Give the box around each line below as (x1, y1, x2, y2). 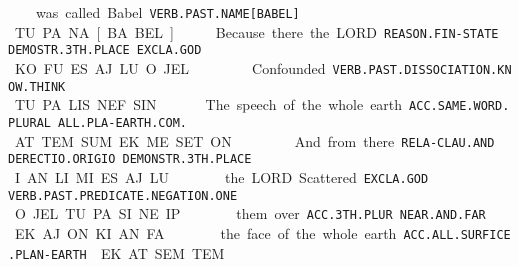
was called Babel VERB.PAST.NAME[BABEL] (35, 2, 300, 22)
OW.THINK (8, 79, 66, 94)
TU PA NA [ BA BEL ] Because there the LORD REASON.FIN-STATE (14, 21, 499, 42)
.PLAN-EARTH (8, 247, 87, 262)
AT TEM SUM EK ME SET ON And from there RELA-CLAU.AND (14, 130, 495, 151)
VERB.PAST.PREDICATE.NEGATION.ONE (8, 188, 238, 203)
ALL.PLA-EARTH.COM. (58, 115, 187, 130)
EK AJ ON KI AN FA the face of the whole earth (14, 222, 397, 243)
